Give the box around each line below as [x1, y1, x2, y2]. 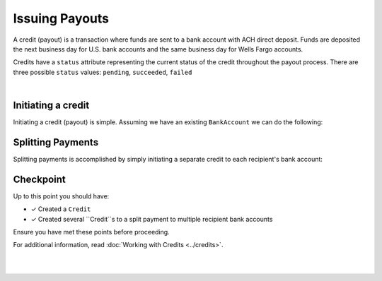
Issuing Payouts [13, 11, 110, 26]
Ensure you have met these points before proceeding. [13, 228, 170, 236]
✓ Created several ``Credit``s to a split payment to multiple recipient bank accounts [30, 215, 273, 223]
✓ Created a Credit [30, 205, 91, 213]
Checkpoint [13, 173, 66, 185]
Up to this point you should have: [13, 191, 110, 201]
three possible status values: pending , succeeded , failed [13, 68, 192, 76]
